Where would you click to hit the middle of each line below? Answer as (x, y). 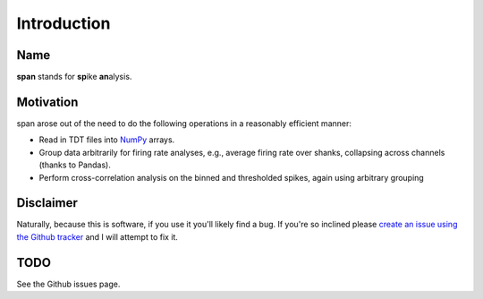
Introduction (64, 23)
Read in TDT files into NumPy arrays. (107, 140)
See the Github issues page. (68, 284)
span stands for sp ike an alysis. (74, 77)
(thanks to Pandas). (75, 165)
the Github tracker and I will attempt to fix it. (97, 236)
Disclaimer (47, 203)
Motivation (47, 102)
